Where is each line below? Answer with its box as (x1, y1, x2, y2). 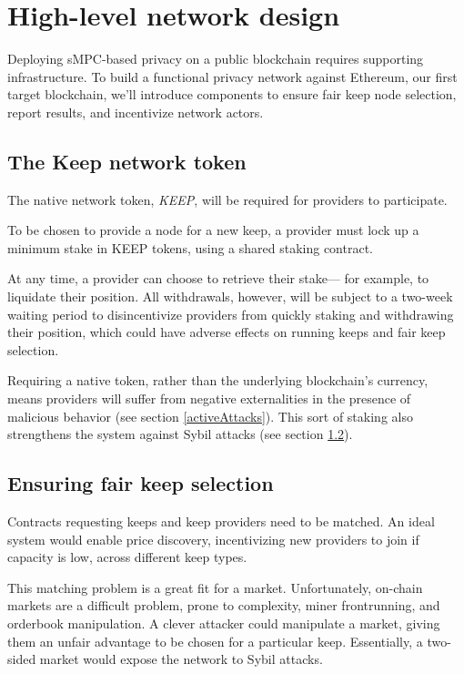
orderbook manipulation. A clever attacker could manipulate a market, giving (7, 614, 440, 632)
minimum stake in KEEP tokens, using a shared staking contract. (7, 238, 373, 257)
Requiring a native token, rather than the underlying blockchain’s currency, (7, 371, 429, 390)
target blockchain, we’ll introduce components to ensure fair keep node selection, (7, 85, 457, 104)
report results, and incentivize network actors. (7, 102, 264, 121)
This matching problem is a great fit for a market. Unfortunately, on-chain (7, 577, 423, 597)
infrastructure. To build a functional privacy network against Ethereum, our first (7, 66, 458, 86)
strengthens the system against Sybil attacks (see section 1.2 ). (7, 424, 353, 444)
